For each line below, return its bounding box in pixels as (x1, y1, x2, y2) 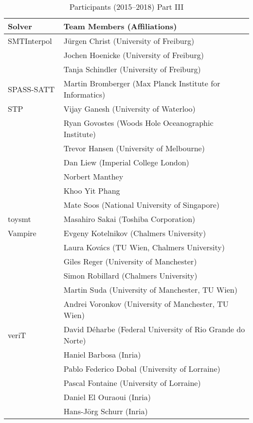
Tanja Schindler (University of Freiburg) (63, 63, 201, 75)
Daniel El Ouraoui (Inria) (63, 391, 151, 403)
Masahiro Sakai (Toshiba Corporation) (63, 213, 196, 224)
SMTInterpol (8, 35, 52, 46)
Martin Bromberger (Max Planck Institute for (63, 78, 220, 89)
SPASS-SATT (8, 83, 55, 95)
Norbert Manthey (63, 171, 124, 182)
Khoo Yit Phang (63, 185, 120, 196)
